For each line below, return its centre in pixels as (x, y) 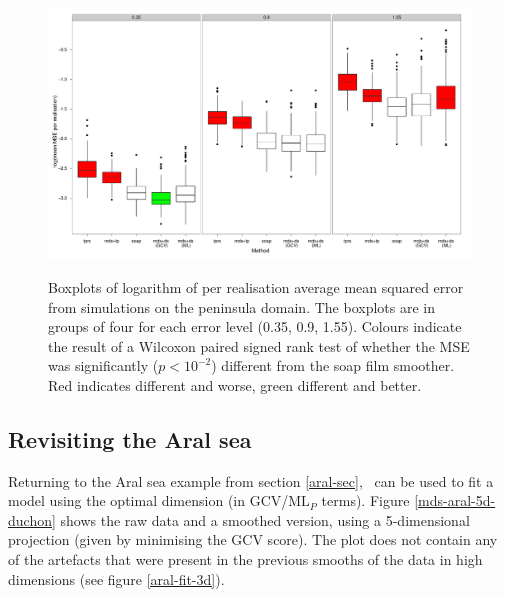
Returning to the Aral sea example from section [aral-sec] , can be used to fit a (251, 480)
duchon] (32, 519)
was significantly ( (103, 365)
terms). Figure (365, 500)
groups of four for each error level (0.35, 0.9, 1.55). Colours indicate (255, 326)
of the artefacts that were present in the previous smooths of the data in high (245, 559)
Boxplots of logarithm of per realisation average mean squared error (256, 286)
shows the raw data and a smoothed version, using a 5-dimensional (265, 519)
